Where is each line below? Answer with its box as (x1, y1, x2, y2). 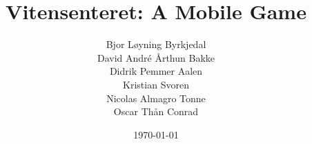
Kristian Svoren (123, 77, 189, 91)
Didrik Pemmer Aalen (109, 64, 203, 78)
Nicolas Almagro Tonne (106, 91, 206, 105)
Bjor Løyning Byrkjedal (106, 37, 206, 51)
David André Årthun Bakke (97, 50, 215, 64)
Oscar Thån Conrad (113, 104, 199, 119)
